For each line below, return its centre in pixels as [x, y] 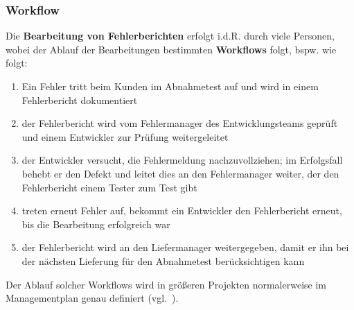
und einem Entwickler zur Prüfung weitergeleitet [125, 136]
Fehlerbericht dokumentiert [80, 100]
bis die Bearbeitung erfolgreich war [96, 224]
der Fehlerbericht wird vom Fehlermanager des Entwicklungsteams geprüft [180, 123]
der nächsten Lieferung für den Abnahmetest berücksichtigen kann [163, 260]
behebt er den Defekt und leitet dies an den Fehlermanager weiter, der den [180, 173]
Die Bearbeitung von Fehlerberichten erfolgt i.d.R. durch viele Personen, [170, 36]
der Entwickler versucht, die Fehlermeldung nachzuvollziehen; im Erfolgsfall [182, 160]
